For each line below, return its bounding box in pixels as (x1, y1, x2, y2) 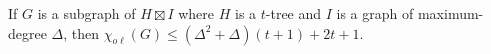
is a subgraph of (37, 3, 136, 23)
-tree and (265, 3, 322, 23)
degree (8, 22, 47, 43)
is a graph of (336, 3, 414, 23)
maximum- (417, 3, 484, 23)
